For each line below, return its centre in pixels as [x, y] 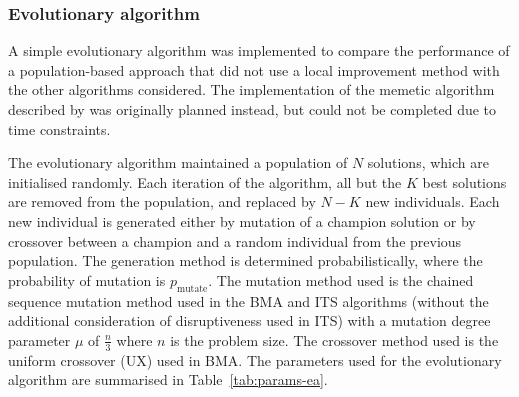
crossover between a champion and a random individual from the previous [235, 240]
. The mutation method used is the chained [341, 279]
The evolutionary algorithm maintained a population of [178, 162]
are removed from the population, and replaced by [162, 201]
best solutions [464, 181]
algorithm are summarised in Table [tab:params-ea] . [168, 379]
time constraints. [59, 128]
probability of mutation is [87, 279]
